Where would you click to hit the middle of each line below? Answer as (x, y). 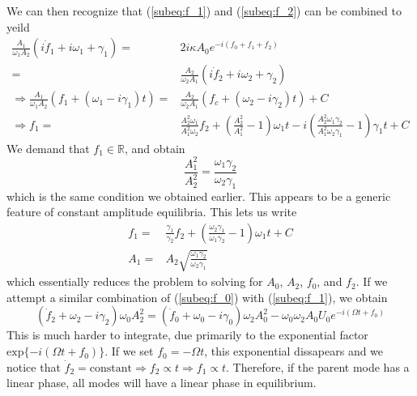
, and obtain (155, 148)
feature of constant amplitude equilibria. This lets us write (152, 212)
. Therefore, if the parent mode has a (318, 366)
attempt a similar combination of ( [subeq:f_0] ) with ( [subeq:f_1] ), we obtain (197, 297)
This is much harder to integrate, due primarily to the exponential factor (187, 335)
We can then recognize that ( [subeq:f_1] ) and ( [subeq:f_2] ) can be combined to (204, 11)
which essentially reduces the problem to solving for (135, 281)
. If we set (129, 351)
